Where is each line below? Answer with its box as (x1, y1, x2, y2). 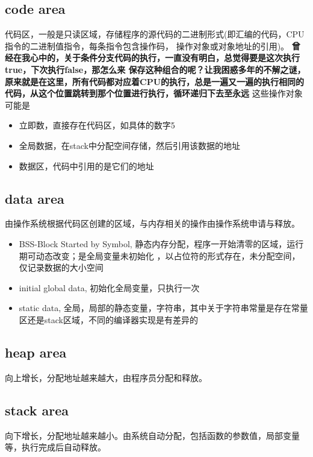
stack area (5, 400, 69, 419)
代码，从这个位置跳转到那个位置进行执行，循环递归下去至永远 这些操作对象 (5, 87, 303, 99)
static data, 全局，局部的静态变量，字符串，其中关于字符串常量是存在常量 (19, 301, 308, 314)
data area (5, 189, 64, 207)
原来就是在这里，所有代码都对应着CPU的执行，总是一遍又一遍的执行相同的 (5, 75, 305, 87)
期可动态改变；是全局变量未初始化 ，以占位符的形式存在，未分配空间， (19, 249, 300, 262)
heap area (5, 342, 67, 361)
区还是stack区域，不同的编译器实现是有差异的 (19, 313, 198, 326)
